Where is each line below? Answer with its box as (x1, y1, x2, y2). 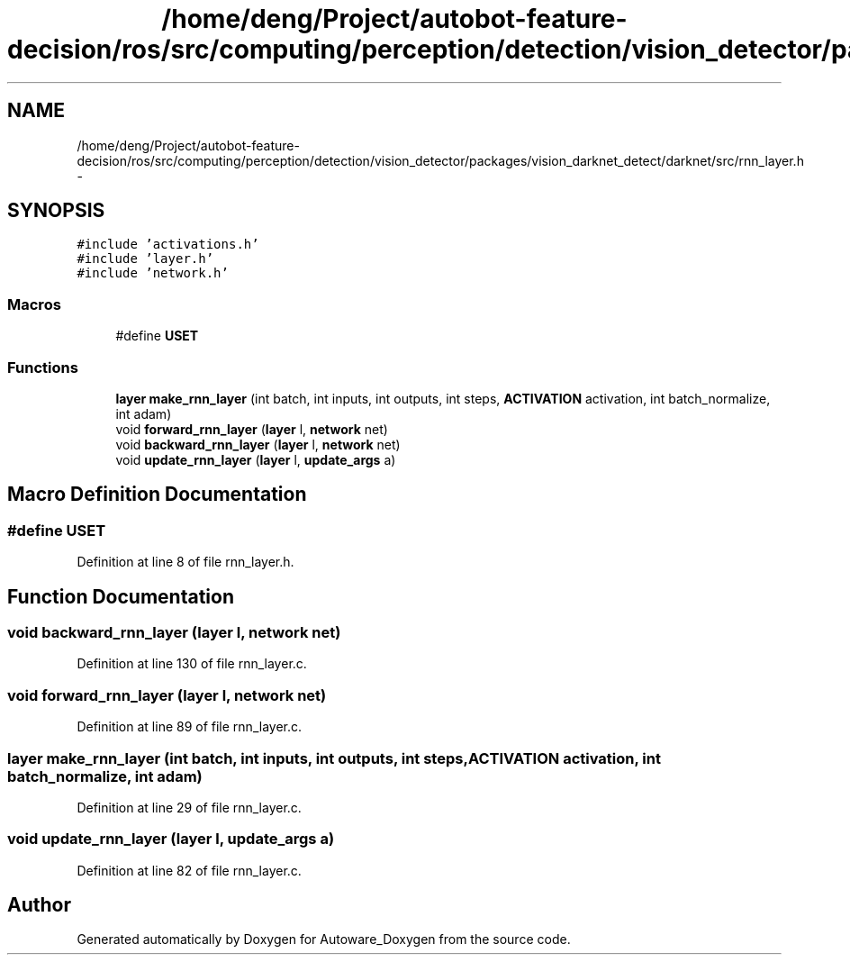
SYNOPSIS (7, 199, 105, 222)
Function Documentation (7, 585, 234, 608)
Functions (7, 358, 78, 377)
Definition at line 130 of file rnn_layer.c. (77, 656, 307, 672)
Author (7, 894, 71, 917)
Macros (7, 295, 61, 313)
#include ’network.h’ (77, 266, 229, 281)
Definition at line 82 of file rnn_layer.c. (77, 862, 302, 878)
